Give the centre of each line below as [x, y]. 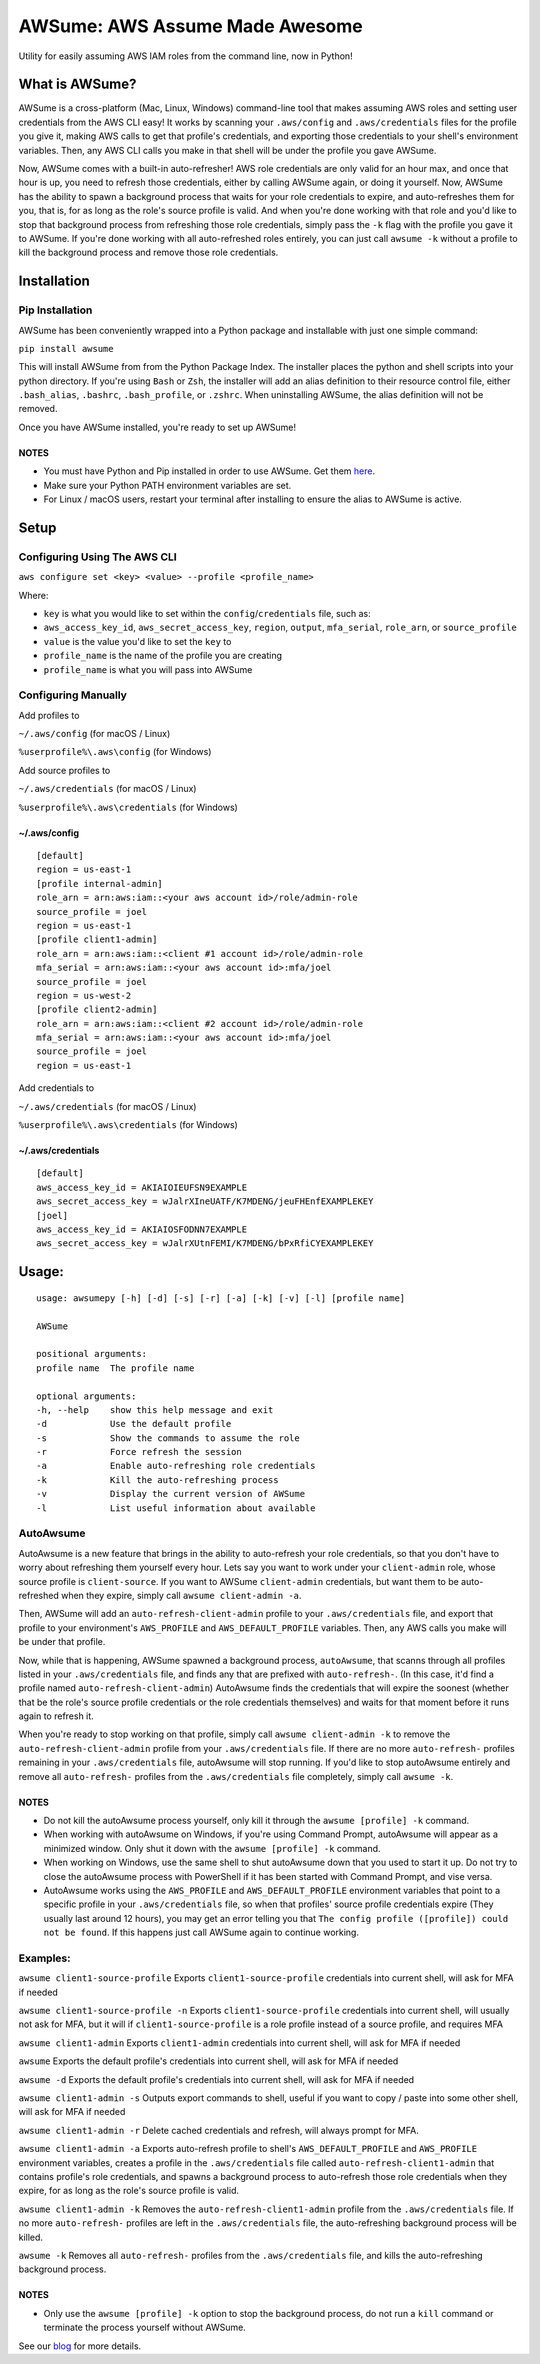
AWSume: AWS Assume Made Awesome [191, 26]
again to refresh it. [56, 1716]
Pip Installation [55, 310]
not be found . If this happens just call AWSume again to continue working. [201, 1932]
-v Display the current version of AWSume [170, 1494]
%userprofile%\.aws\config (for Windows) [115, 752]
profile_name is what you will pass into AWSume [148, 669]
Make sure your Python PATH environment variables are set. [167, 485]
